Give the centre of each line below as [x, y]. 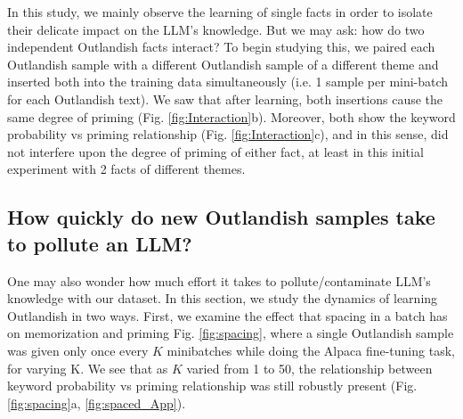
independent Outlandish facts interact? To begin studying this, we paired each [221, 47]
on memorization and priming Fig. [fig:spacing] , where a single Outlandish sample [231, 333]
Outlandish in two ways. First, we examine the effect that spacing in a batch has [227, 315]
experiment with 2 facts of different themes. [126, 169]
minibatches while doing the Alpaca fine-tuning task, [311, 350]
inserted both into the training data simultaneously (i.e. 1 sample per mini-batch [228, 82]
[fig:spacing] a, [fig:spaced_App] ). [97, 403]
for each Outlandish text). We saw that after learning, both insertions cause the [225, 99]
